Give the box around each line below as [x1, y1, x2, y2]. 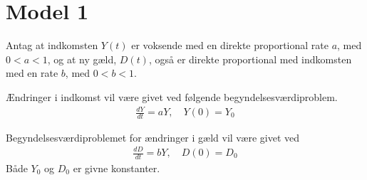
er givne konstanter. [73, 160, 160, 175]
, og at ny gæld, [47, 51, 117, 66]
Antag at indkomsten [6, 38, 98, 53]
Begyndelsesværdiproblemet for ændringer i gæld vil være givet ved [6, 129, 300, 144]
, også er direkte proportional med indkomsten [148, 51, 352, 66]
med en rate [6, 65, 58, 80]
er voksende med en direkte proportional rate [131, 38, 329, 53]
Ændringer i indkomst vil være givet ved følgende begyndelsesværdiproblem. [6, 89, 338, 104]
